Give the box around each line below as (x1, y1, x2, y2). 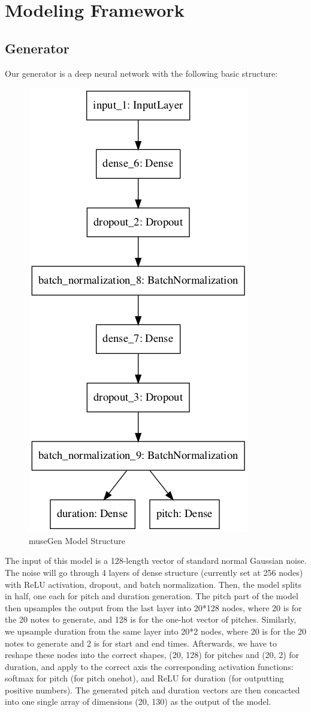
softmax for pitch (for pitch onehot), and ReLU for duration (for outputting (5, 672, 284, 684)
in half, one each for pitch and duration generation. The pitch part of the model (5, 590, 298, 602)
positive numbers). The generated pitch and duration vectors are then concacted (5, 683, 300, 696)
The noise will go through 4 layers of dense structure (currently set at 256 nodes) (5, 566, 303, 578)
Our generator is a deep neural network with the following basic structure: (5, 67, 278, 79)
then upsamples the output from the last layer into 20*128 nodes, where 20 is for (5, 601, 302, 614)
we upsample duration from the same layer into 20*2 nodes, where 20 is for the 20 (5, 624, 306, 637)
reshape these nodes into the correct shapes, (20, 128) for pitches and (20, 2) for (5, 648, 300, 661)
